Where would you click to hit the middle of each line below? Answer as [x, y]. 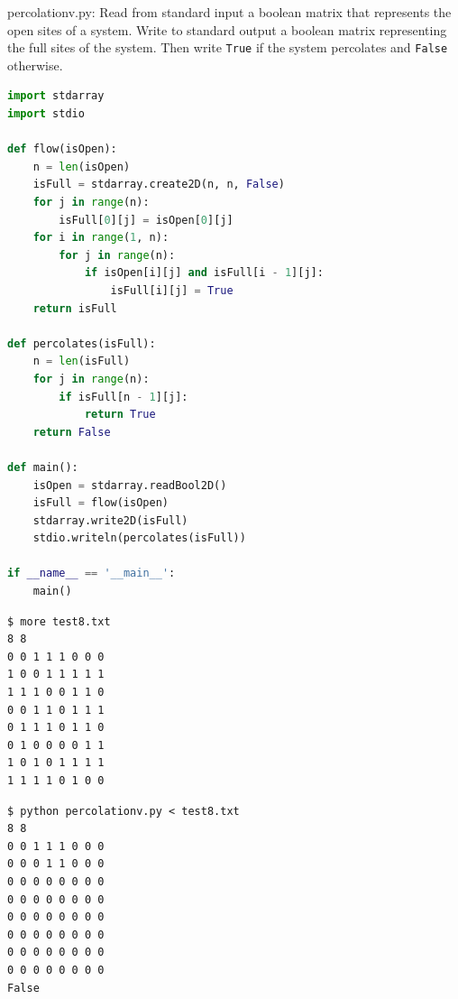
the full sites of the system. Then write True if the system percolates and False [228, 47]
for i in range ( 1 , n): [101, 238]
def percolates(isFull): [82, 343]
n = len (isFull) [82, 361]
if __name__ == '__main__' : [92, 573]
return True [120, 415]
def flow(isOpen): [62, 149]
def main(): [43, 467]
